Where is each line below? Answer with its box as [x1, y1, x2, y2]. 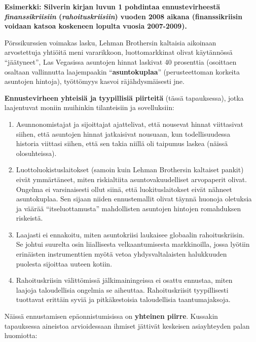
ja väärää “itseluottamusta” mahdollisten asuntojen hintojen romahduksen [16, 203, 241, 213]
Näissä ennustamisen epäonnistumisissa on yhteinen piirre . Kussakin [4, 311, 218, 321]
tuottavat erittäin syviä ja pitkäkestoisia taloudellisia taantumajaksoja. [16, 294, 231, 304]
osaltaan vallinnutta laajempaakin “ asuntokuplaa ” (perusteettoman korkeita [4, 66, 240, 76]
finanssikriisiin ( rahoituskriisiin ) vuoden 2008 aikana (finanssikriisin [4, 11, 243, 21]
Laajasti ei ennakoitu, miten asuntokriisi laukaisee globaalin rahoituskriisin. [16, 229, 245, 239]
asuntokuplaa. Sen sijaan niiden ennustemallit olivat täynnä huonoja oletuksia [16, 193, 252, 204]
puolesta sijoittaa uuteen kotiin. [16, 258, 112, 268]
